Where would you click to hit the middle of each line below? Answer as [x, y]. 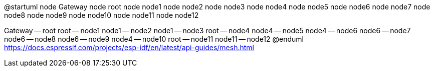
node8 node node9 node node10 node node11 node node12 [101, 15]
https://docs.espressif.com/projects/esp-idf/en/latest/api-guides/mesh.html [129, 47]
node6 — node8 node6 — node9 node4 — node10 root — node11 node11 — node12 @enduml [154, 39]
